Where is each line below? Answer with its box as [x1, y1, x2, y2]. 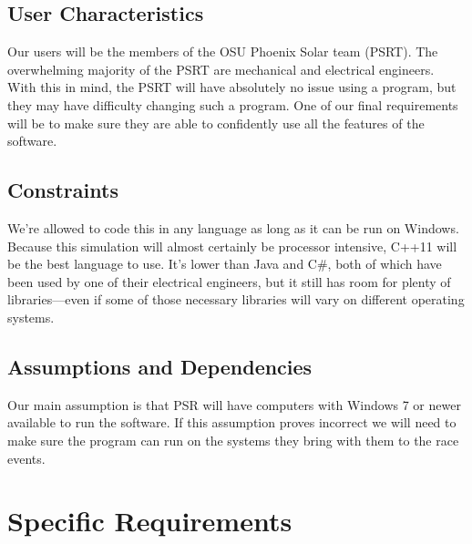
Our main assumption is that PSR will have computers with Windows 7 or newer [7, 395, 461, 414]
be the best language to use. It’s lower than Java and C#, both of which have [7, 254, 442, 273]
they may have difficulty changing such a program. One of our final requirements [7, 95, 458, 114]
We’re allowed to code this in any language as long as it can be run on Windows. [7, 218, 459, 237]
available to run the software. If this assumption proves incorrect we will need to [7, 413, 457, 432]
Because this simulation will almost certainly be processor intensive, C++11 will [7, 236, 457, 255]
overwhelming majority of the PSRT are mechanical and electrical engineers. [7, 59, 435, 78]
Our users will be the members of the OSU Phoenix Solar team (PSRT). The [7, 42, 438, 61]
